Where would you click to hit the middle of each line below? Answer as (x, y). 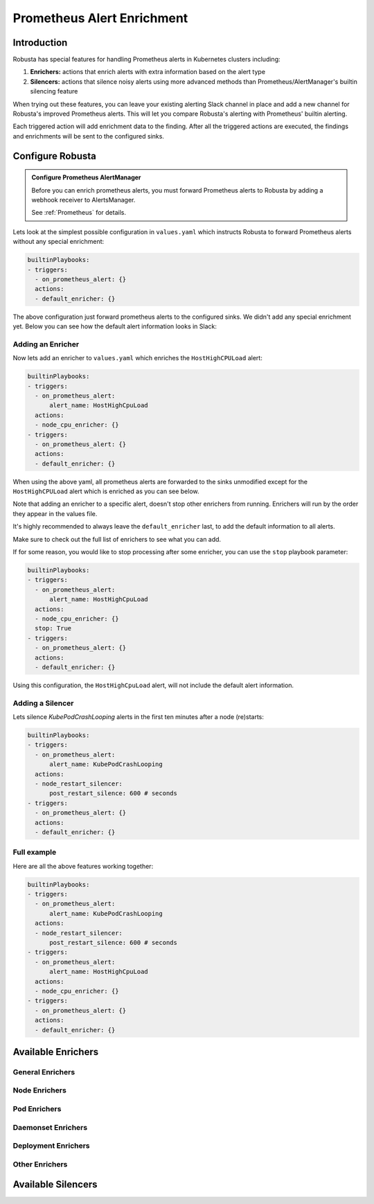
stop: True (53, 628)
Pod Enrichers (37, 1109)
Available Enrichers (56, 1052)
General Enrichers (44, 1072)
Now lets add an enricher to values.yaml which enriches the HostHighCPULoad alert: (137, 358)
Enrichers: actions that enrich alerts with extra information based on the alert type (148, 72)
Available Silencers (55, 1185)
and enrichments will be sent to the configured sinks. (88, 136)
